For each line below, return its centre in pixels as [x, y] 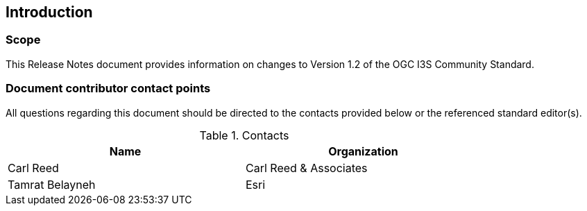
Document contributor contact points [108, 88]
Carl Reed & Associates [307, 168]
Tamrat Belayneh [52, 184]
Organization [363, 151]
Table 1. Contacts [244, 135]
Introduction [49, 12]
